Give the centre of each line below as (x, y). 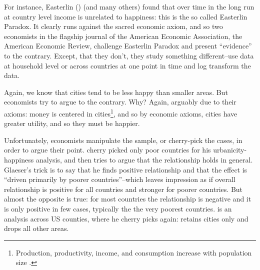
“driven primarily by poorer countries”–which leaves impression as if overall (120, 179)
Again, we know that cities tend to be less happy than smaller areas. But (116, 92)
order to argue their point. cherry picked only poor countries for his (107, 150)
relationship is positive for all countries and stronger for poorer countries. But (123, 189)
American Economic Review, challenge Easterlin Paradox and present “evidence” (128, 46)
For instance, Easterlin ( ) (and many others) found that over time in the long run (129, 6)
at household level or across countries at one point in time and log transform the (127, 65)
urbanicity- (230, 150)
